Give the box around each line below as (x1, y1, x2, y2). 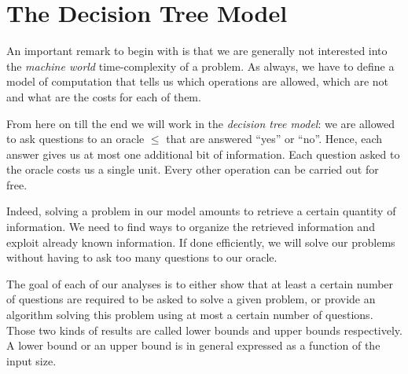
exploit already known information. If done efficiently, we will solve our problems (6, 233, 395, 250)
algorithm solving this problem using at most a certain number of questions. (6, 306, 373, 323)
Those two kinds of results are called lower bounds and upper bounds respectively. (6, 321, 402, 338)
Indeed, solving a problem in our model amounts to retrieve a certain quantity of (6, 203, 396, 219)
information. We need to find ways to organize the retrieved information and (6, 218, 375, 235)
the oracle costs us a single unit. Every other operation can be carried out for (6, 161, 379, 178)
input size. (6, 352, 57, 368)
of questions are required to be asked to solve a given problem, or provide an (6, 291, 376, 307)
